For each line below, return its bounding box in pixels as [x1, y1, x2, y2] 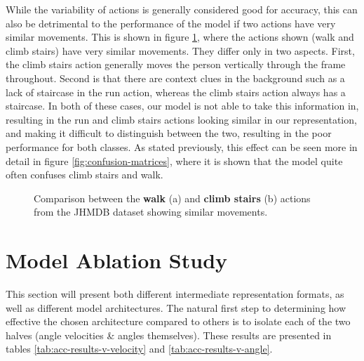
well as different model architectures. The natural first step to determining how [6, 300, 346, 315]
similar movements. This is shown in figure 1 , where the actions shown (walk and [6, 29, 354, 44]
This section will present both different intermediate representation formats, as [6, 287, 344, 301]
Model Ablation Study [6, 246, 228, 275]
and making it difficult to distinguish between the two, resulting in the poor [6, 126, 332, 140]
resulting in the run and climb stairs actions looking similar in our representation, [6, 112, 357, 126]
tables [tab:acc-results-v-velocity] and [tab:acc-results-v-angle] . [6, 341, 273, 356]
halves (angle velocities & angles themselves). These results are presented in [6, 327, 332, 342]
